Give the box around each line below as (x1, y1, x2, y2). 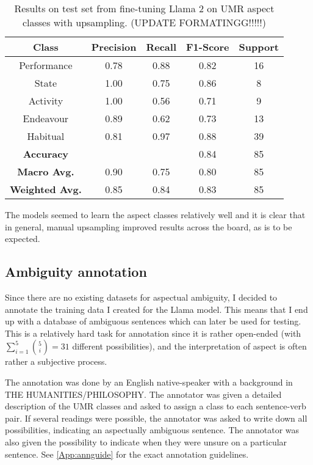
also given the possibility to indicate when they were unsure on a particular (5, 435, 287, 448)
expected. (5, 232, 40, 245)
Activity (28, 93, 63, 108)
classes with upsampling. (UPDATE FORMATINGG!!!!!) (22, 15, 266, 29)
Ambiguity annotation (5, 262, 147, 281)
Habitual (27, 129, 65, 143)
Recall (146, 40, 176, 54)
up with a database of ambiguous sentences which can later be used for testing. (5, 315, 301, 328)
